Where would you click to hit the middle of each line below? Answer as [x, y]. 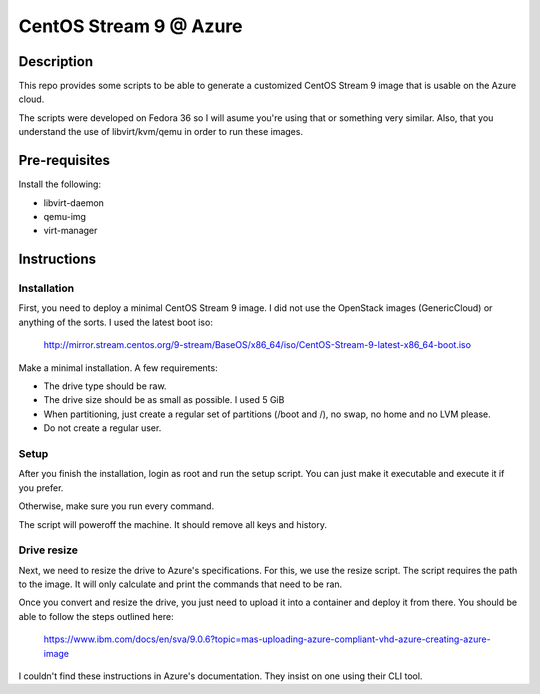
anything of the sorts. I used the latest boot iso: [116, 322]
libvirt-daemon [74, 202]
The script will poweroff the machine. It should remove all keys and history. [173, 524]
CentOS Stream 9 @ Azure [130, 26]
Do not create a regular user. [102, 428]
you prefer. [41, 487]
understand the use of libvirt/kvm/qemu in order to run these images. [161, 132]
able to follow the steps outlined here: [96, 616]
